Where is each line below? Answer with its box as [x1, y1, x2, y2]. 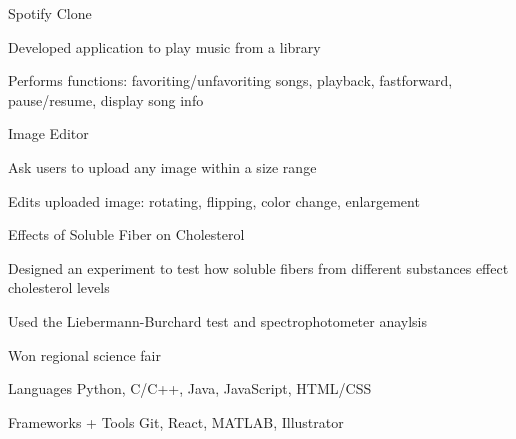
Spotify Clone [8, 3, 92, 23]
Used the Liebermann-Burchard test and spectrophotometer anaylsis [8, 310, 428, 331]
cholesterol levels [8, 277, 110, 298]
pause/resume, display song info [8, 89, 204, 110]
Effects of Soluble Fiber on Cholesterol [8, 224, 245, 245]
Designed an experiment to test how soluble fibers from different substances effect [8, 257, 509, 278]
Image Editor [8, 123, 89, 144]
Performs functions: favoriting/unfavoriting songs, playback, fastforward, [8, 70, 453, 91]
